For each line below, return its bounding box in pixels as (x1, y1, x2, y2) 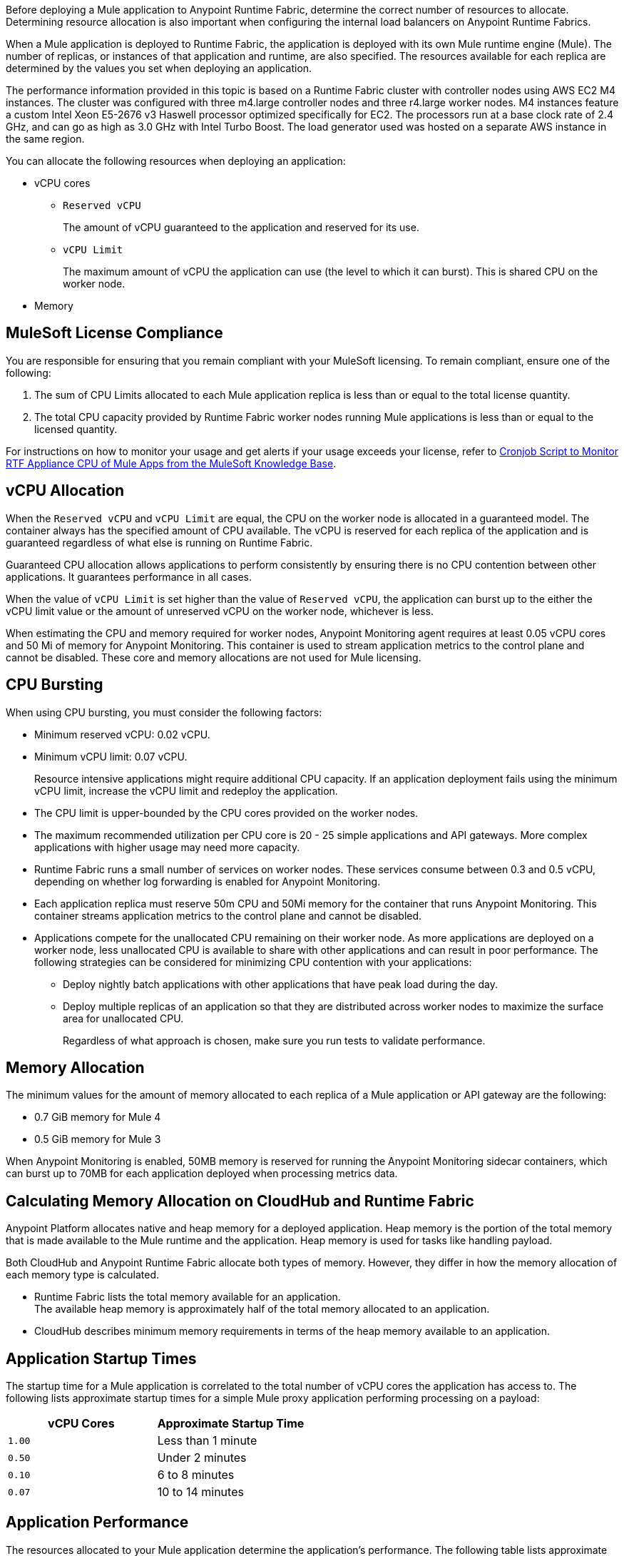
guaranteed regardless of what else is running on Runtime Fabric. (6, 536, 313, 549)
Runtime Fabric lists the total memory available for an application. (34, 1291, 341, 1303)
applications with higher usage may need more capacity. (34, 840, 300, 853)
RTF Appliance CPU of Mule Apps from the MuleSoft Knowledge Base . (6, 457, 337, 469)
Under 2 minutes (157, 1450, 247, 1465)
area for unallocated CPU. (63, 1012, 184, 1024)
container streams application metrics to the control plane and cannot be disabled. (34, 909, 422, 922)
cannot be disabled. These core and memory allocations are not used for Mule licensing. (6, 651, 421, 663)
